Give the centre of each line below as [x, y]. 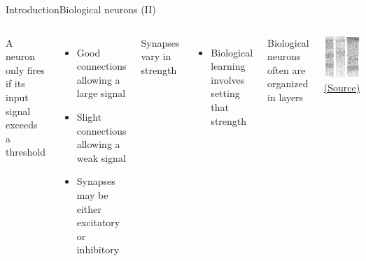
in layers [286, 97]
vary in [156, 56]
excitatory [98, 222]
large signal [101, 93]
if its [15, 83]
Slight [89, 116]
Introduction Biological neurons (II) [81, 9]
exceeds [22, 125]
